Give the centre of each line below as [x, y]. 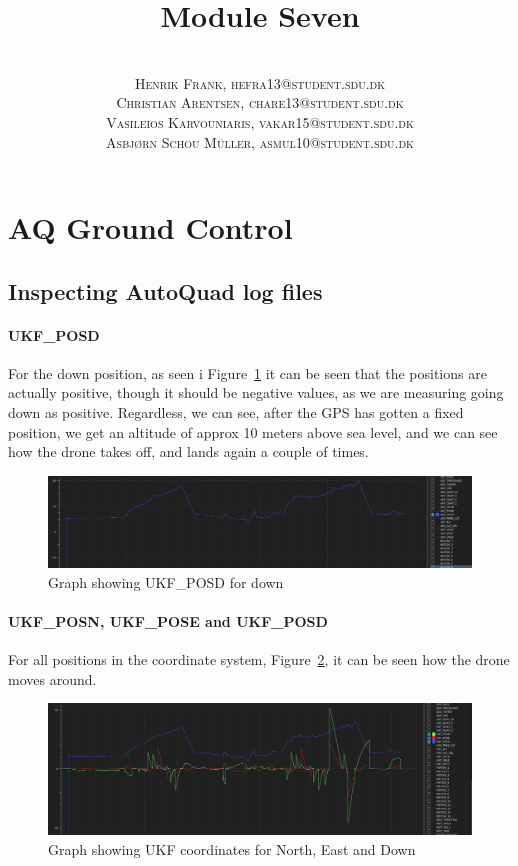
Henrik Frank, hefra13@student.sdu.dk [259, 82]
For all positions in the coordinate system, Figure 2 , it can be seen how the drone [259, 659]
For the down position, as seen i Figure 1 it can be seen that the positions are [247, 372]
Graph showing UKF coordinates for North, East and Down [232, 849]
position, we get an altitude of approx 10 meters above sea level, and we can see [253, 431]
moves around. [52, 678]
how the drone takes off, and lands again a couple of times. [188, 451]
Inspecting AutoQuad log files [165, 290]
